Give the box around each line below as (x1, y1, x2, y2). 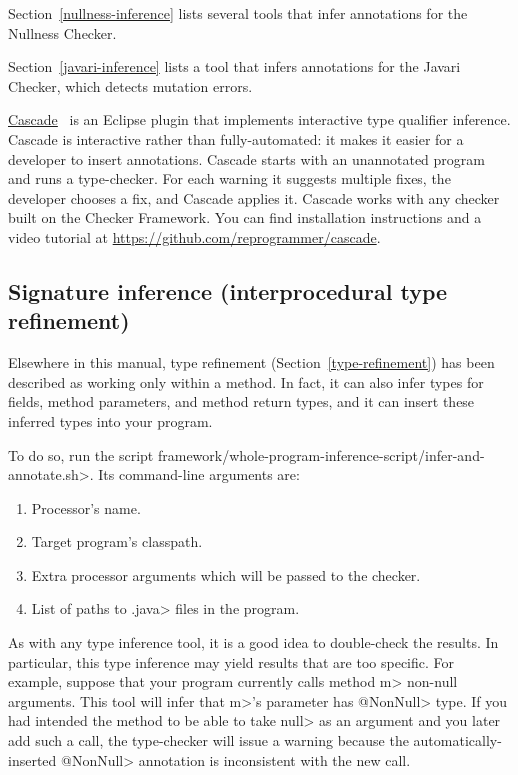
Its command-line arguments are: (98, 464, 300, 485)
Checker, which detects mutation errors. (8, 75, 253, 96)
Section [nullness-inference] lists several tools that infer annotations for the (8, 3, 468, 23)
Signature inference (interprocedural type (8, 275, 448, 306)
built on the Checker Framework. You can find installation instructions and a (8, 207, 482, 228)
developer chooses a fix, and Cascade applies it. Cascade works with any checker (8, 187, 500, 208)
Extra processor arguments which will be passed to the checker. (31, 564, 421, 585)
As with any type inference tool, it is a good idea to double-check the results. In (8, 632, 499, 653)
